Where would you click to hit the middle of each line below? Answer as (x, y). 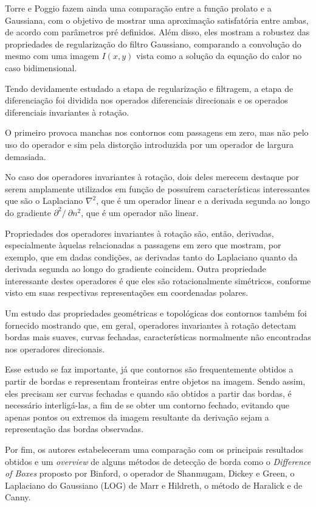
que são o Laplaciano (44, 201)
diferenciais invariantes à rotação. (67, 112)
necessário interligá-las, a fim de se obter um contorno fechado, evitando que (147, 405)
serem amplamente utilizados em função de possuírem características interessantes (158, 188)
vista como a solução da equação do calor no (219, 56)
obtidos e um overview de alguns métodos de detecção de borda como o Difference (158, 461)
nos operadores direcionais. (55, 348)
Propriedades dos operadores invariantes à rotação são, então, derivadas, (139, 233)
